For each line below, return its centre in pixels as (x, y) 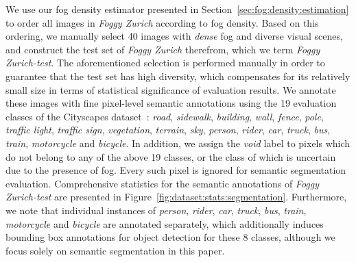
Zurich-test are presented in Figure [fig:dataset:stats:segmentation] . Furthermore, (176, 197)
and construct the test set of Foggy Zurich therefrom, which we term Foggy (163, 49)
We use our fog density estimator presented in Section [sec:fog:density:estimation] (177, 9)
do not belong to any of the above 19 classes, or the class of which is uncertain (171, 156)
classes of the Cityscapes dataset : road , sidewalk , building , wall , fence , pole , (165, 116)
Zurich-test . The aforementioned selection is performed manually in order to (165, 63)
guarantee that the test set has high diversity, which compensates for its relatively (178, 76)
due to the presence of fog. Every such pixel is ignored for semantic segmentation (176, 170)
